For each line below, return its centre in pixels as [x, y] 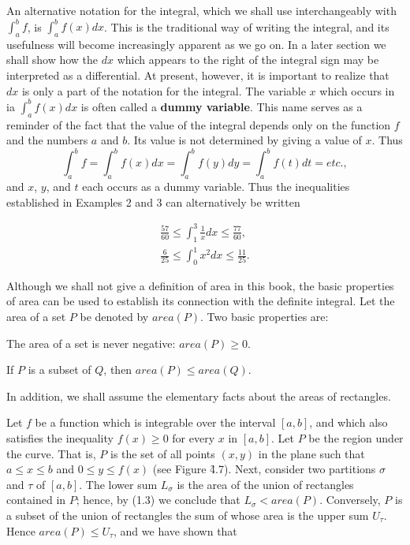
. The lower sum [118, 484]
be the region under [356, 438]
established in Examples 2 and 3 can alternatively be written [153, 202]
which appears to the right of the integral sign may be [248, 60]
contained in [36, 500]
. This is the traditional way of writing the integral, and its [247, 26]
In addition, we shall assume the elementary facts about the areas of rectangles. [199, 396]
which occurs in [357, 90]
